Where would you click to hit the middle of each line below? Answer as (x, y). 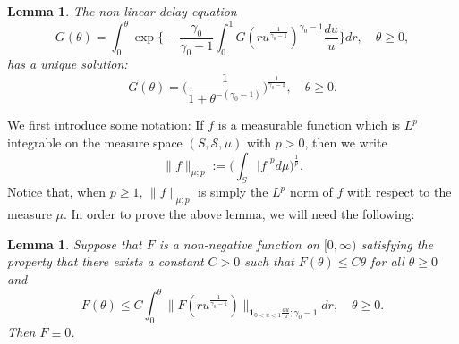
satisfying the (397, 243)
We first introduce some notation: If (106, 125)
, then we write (346, 143)
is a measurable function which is (309, 125)
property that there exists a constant (106, 261)
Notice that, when (57, 192)
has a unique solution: (68, 64)
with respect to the (399, 192)
